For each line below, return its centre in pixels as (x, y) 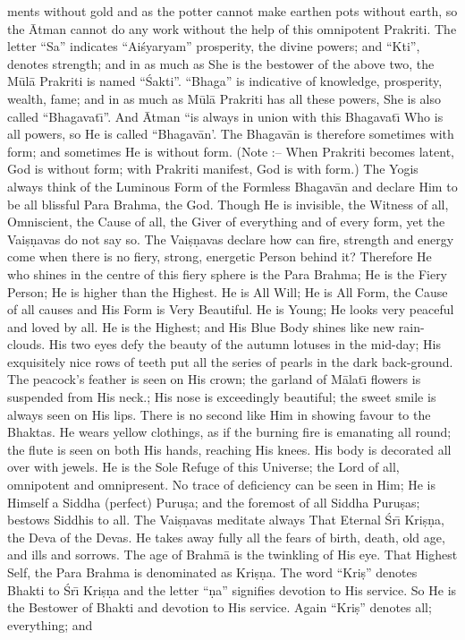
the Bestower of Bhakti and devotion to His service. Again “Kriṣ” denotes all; (220, 607)
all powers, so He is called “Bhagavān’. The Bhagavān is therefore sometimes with (231, 134)
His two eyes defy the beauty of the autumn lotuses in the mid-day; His (245, 344)
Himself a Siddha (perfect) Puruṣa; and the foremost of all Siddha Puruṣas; (214, 502)
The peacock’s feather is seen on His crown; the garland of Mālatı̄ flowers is (214, 379)
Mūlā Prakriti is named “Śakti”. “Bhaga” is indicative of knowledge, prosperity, (225, 81)
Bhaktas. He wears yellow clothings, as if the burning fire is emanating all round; (229, 432)
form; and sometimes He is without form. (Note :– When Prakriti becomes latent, (231, 151)
